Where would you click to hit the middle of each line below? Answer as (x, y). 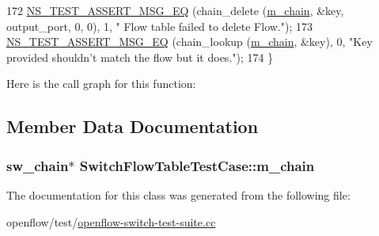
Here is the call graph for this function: (101, 84)
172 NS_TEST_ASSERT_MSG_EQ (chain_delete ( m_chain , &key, (175, 10)
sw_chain (38, 165)
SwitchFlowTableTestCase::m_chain (197, 165)
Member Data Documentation (133, 126)
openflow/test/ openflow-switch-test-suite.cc (111, 221)
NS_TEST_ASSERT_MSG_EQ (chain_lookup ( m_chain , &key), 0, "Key (189, 42)
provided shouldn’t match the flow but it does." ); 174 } (140, 57)
